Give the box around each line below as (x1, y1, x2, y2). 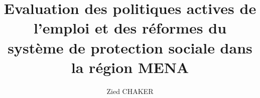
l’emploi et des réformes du (33, 17, 227, 38)
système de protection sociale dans (8, 37, 252, 57)
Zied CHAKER (106, 85, 154, 96)
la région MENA (71, 56, 189, 77)
